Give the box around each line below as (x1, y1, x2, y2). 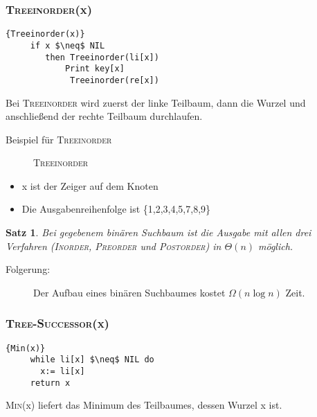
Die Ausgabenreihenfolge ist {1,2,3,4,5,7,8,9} (21, 202, 211, 216)
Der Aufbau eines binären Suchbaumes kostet (33, 285, 226, 299)
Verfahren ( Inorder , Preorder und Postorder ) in (6, 238, 221, 253)
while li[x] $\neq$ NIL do (30, 355, 154, 365)
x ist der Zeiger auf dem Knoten (21, 178, 158, 193)
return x (30, 378, 71, 388)
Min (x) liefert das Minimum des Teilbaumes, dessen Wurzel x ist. (6, 398, 282, 412)
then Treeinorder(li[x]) (45, 52, 159, 62)
